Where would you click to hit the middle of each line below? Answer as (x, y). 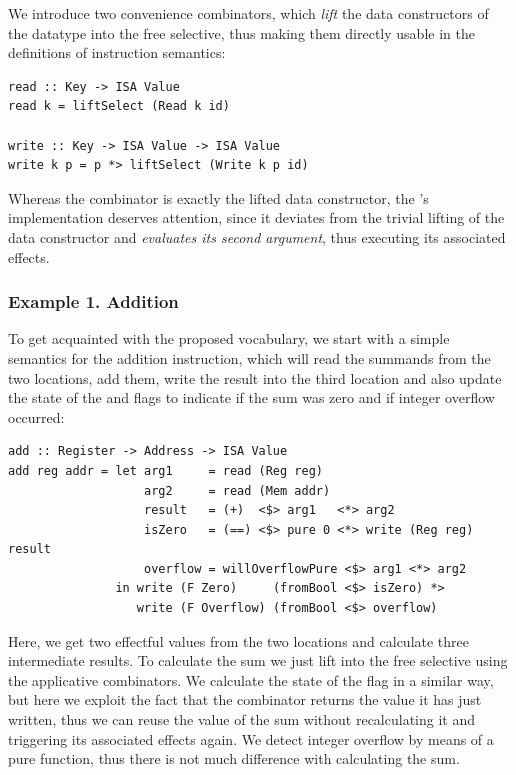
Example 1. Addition (93, 301)
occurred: (36, 416)
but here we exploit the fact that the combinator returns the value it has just (245, 699)
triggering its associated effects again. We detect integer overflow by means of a (251, 738)
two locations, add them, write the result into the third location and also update (255, 377)
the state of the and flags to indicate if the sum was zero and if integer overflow (251, 397)
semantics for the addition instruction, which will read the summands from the (249, 357)
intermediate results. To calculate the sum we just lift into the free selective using (258, 660)
